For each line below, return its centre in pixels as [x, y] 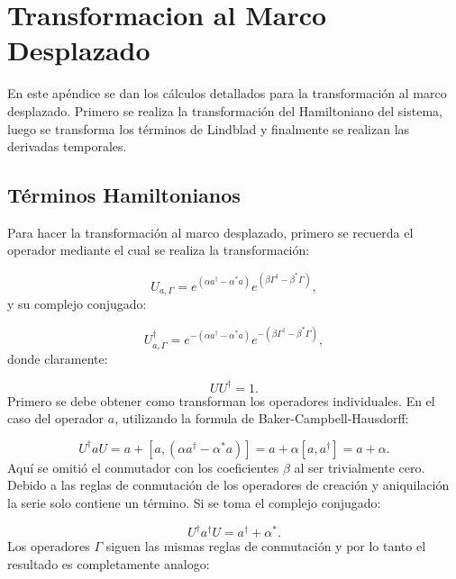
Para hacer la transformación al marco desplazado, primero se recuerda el [210, 232]
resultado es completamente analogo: [109, 563]
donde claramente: [58, 358]
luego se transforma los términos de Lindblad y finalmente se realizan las [209, 128]
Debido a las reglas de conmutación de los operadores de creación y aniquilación [228, 485]
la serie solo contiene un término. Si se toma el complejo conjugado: [194, 503]
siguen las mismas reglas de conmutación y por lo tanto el [266, 546]
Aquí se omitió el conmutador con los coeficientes [143, 467]
